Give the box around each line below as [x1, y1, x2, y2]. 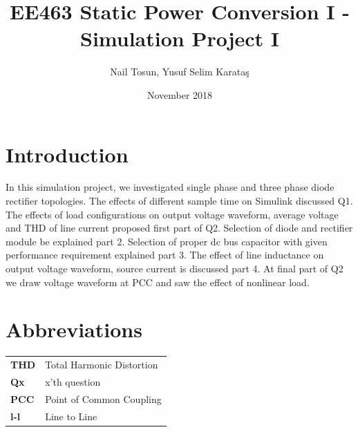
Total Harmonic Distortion [45, 357, 158, 372]
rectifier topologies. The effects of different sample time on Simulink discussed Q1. [6, 194, 353, 208]
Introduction [6, 140, 129, 168]
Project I [191, 24, 279, 53]
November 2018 [147, 87, 213, 102]
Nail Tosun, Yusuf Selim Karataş [110, 64, 249, 79]
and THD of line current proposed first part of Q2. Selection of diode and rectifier [6, 220, 353, 235]
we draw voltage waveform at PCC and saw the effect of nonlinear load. [6, 274, 310, 289]
